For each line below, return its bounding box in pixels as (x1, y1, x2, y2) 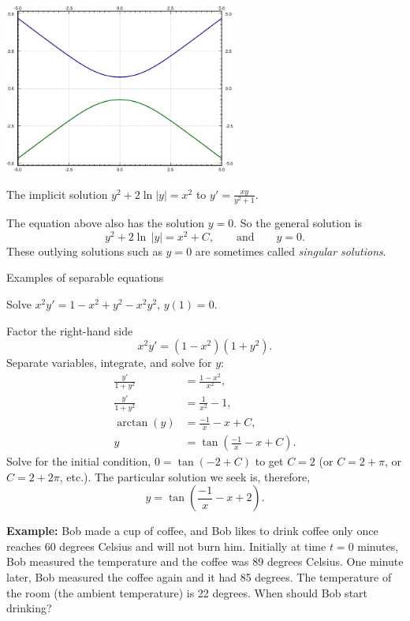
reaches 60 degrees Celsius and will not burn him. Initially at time (6, 537, 326, 554)
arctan (117, 417, 148, 429)
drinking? (6, 600, 52, 616)
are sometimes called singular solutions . (195, 242, 386, 259)
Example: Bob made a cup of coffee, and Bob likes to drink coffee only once (6, 522, 378, 539)
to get (255, 453, 284, 469)
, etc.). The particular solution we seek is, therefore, (59, 468, 311, 484)
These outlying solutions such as (6, 242, 162, 259)
